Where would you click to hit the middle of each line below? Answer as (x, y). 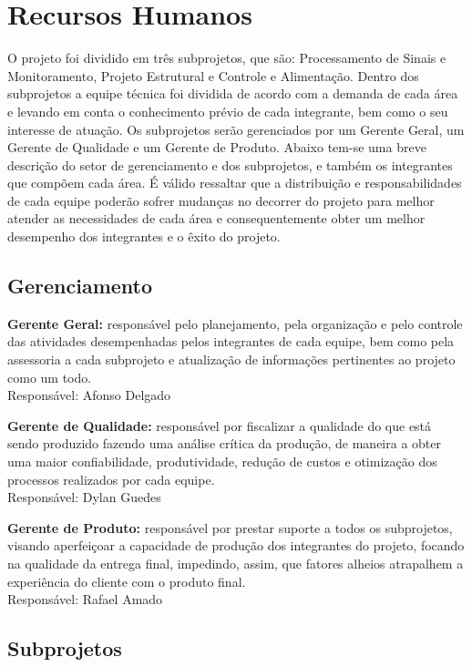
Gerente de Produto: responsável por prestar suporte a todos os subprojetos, (230, 527)
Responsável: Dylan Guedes (84, 497)
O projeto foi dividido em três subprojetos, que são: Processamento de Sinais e (227, 58)
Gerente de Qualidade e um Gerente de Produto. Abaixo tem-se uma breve (217, 147)
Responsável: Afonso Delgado (89, 395)
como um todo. (50, 377)
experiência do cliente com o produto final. (127, 581)
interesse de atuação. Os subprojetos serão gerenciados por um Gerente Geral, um (236, 129)
